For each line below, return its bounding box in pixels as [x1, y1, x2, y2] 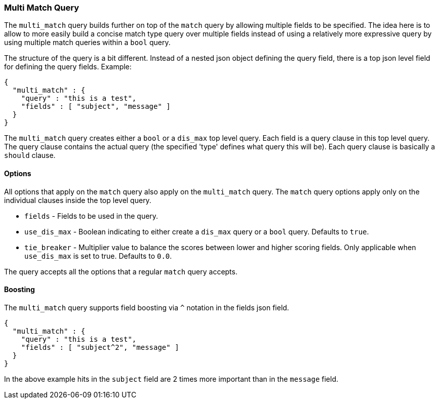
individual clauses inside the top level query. [4, 195, 151, 205]
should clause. [4, 151, 56, 160]
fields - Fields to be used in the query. [24, 211, 158, 220]
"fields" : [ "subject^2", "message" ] [21, 343, 179, 351]
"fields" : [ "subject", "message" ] [21, 102, 171, 111]
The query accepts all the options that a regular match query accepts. [4, 267, 237, 276]
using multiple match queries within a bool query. [4, 38, 171, 47]
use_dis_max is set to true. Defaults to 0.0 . [24, 251, 172, 260]
